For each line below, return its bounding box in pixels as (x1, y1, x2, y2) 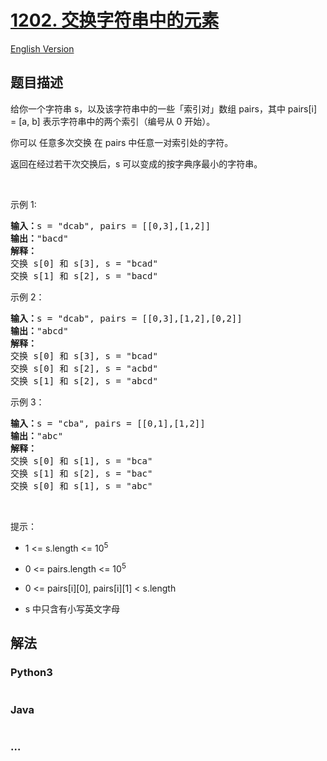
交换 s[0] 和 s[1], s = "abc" (10, 480, 153, 491)
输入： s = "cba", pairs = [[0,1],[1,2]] (10, 417, 206, 429)
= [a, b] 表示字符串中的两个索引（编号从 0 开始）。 (10, 115, 216, 127)
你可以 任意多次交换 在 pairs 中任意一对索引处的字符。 (10, 136, 234, 148)
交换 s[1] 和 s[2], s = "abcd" (10, 375, 158, 386)
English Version (10, 42, 75, 55)
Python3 (10, 666, 53, 680)
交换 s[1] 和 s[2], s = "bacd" (10, 270, 158, 281)
